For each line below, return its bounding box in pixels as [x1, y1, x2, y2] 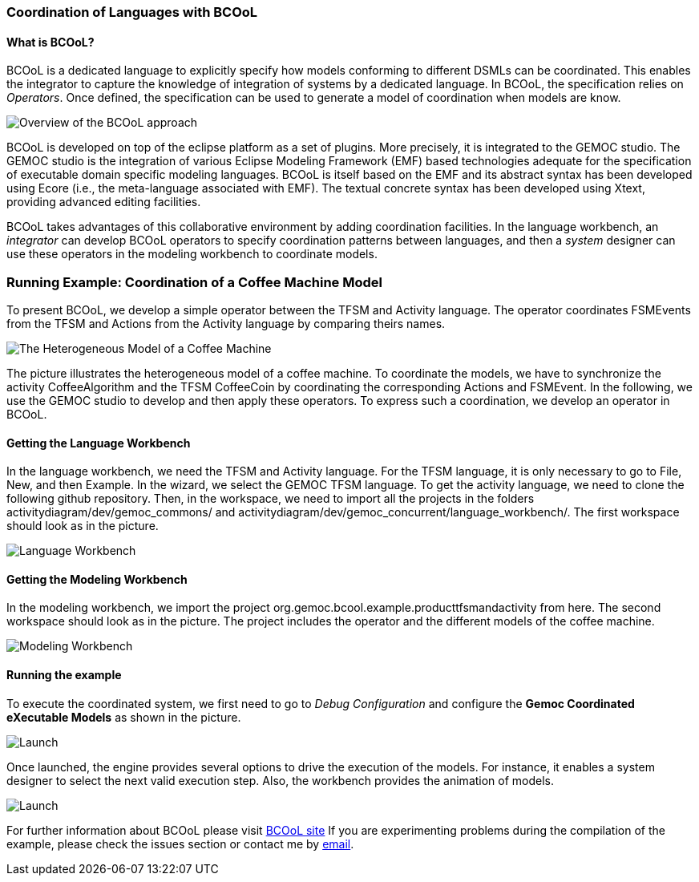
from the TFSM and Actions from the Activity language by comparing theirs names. [6, 316, 446, 330]
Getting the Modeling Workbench [6, 572, 188, 586]
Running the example [6, 668, 122, 682]
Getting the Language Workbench [6, 435, 191, 450]
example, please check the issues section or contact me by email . [6, 836, 354, 851]
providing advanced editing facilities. [6, 195, 201, 209]
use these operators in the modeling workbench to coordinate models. [6, 247, 378, 261]
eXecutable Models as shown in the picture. [6, 710, 241, 724]
